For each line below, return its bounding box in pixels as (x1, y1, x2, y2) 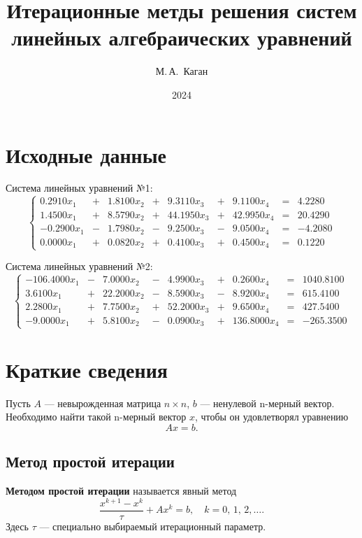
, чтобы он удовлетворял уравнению (194, 409, 349, 424)
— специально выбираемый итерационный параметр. (39, 518, 266, 533)
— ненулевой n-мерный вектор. (200, 395, 335, 410)
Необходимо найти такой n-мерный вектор (6, 409, 187, 424)
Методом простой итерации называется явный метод (6, 483, 237, 498)
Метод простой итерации (6, 451, 175, 472)
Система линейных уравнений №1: (6, 180, 153, 195)
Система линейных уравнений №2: (6, 259, 153, 274)
